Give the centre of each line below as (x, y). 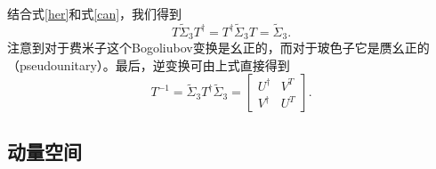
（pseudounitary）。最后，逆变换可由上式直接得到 (149, 64)
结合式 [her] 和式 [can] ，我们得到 (95, 13)
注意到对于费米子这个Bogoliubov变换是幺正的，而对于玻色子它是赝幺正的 (218, 48)
